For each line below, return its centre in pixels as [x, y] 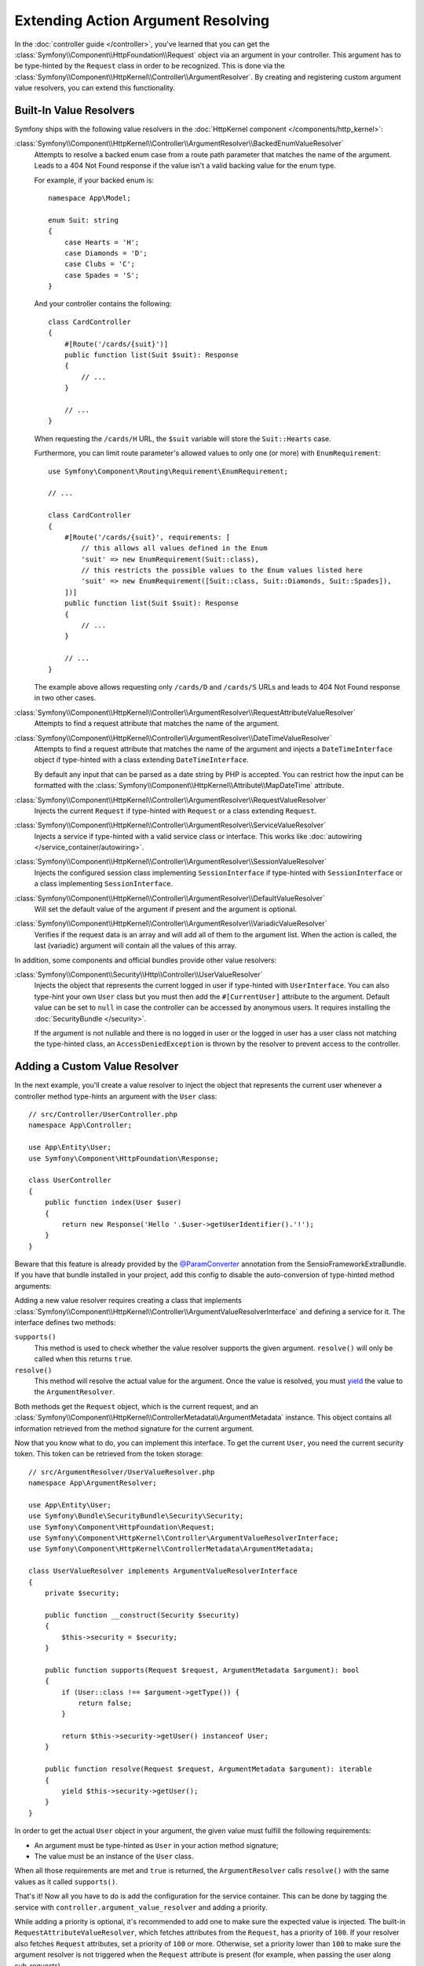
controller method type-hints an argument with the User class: [116, 1096]
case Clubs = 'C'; [100, 264]
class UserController [70, 1180]
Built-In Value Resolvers [75, 110]
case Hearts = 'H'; [102, 242]
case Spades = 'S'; [102, 275]
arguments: [33, 1286]
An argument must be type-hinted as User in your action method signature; [156, 1845]
